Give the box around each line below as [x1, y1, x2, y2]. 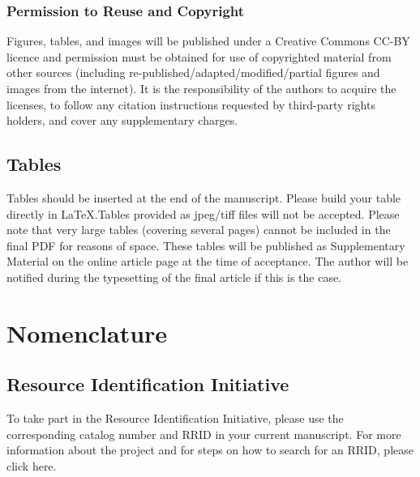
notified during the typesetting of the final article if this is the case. [6, 268, 342, 285]
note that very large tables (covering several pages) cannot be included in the [6, 221, 391, 238]
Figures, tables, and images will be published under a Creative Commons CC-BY [6, 32, 410, 49]
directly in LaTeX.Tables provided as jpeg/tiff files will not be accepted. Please [6, 205, 400, 222]
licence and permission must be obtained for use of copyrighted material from [6, 48, 392, 65]
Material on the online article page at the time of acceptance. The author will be [6, 253, 409, 270]
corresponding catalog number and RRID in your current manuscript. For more [6, 425, 401, 442]
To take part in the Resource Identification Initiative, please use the [6, 410, 344, 427]
